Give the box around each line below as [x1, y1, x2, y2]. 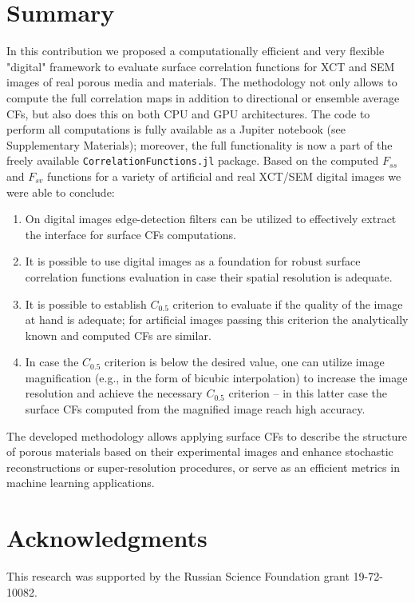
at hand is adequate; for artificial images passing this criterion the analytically [25, 311, 409, 328]
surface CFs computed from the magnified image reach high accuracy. [25, 401, 366, 417]
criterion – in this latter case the [228, 385, 388, 401]
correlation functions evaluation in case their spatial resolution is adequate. [25, 268, 393, 285]
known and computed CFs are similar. [25, 326, 211, 343]
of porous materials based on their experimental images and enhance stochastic [6, 443, 393, 460]
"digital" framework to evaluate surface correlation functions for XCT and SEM [6, 58, 395, 74]
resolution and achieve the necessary [25, 385, 203, 401]
